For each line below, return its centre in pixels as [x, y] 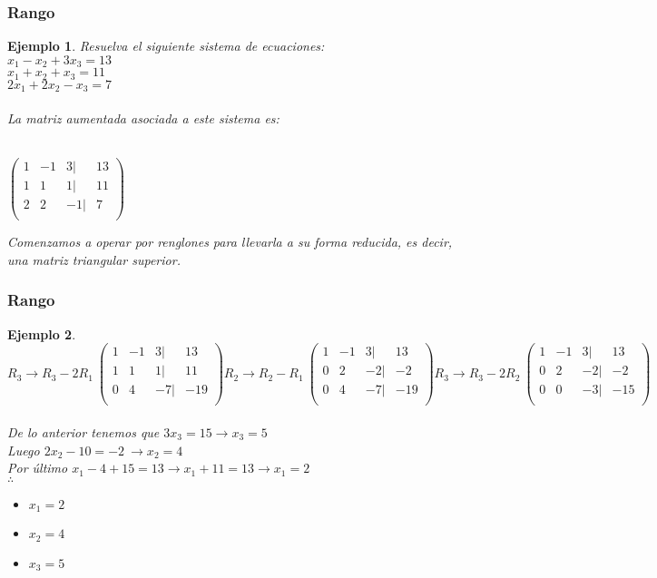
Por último [38, 468]
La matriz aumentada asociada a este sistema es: [143, 118]
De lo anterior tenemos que [83, 431]
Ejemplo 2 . [42, 333]
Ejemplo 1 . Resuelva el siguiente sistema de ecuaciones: [166, 46]
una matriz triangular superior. [94, 259]
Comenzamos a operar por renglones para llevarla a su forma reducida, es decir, [230, 242]
